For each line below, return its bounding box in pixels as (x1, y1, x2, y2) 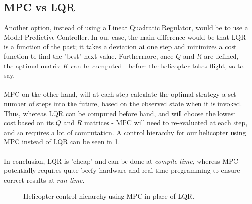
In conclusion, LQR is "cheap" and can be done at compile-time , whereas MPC (4, 155, 238, 166)
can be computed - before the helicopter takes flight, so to (71, 60, 244, 70)
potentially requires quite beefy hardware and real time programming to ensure (4, 165, 240, 175)
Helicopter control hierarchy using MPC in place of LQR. (23, 191, 195, 201)
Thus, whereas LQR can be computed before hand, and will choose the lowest (4, 108, 236, 118)
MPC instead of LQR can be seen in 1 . (4, 136, 120, 147)
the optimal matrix (4, 60, 61, 70)
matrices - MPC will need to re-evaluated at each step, (84, 118, 248, 128)
